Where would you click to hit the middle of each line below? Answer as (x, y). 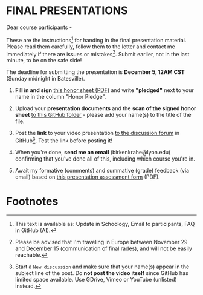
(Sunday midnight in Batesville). (46, 79)
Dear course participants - (39, 27)
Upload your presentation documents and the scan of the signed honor (105, 108)
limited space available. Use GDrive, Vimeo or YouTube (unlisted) (96, 279)
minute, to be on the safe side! (44, 61)
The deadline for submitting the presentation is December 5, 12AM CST (96, 72)
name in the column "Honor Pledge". (60, 97)
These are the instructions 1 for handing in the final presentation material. (96, 39)
